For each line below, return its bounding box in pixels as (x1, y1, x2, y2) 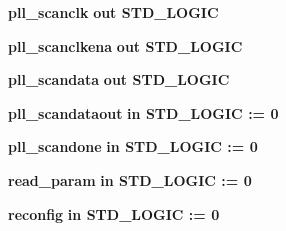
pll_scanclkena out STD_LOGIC (8, 35, 243, 56)
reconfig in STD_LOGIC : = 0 (8, 203, 220, 224)
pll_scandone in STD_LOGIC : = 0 (8, 136, 258, 157)
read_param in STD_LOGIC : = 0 (8, 169, 252, 190)
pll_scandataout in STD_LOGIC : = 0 (8, 102, 279, 123)
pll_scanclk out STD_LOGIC (8, 2, 219, 22)
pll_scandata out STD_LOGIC (8, 69, 230, 90)
